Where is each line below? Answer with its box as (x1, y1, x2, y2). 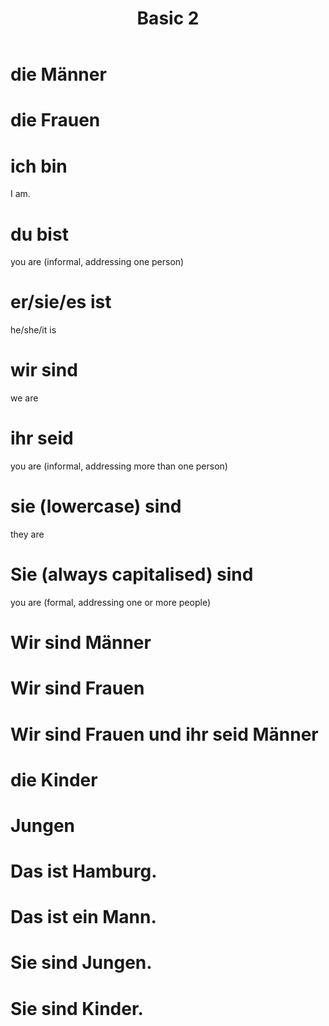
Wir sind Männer (10, 632, 152, 654)
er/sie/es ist (10, 291, 112, 314)
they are (10, 528, 45, 540)
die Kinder (10, 768, 98, 791)
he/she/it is (10, 324, 57, 336)
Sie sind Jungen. (10, 952, 153, 974)
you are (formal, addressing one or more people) (10, 596, 211, 608)
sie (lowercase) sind (10, 495, 182, 518)
